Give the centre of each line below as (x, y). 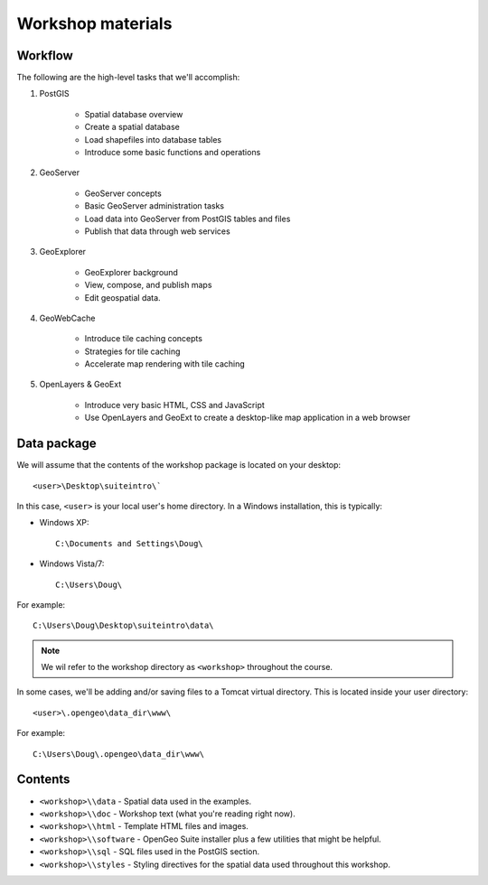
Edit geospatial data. (123, 297)
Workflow (45, 56)
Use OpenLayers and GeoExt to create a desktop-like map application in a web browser (248, 418)
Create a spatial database (132, 127)
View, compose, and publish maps (148, 285)
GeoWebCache (67, 318)
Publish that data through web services (157, 231)
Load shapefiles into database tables (153, 139)
